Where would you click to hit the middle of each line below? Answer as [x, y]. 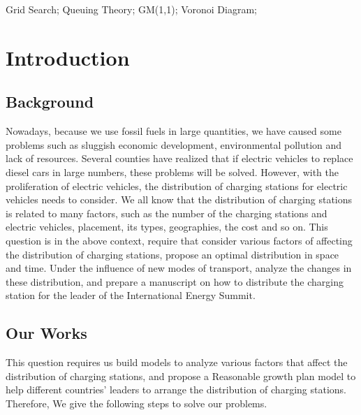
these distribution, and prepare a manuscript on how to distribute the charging [175, 281]
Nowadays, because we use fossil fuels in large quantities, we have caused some [174, 131]
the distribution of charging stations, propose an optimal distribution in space [172, 254]
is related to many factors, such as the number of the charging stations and [167, 213]
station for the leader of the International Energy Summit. [131, 295]
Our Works [46, 333]
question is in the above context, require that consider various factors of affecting [179, 240]
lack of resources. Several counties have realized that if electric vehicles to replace [179, 158]
